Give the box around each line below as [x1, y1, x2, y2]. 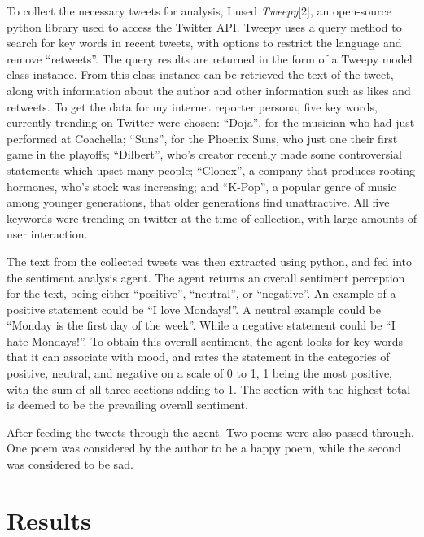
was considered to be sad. [7, 456, 133, 473]
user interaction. [7, 225, 88, 242]
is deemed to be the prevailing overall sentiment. [7, 396, 248, 413]
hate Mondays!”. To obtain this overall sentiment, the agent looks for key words [7, 332, 403, 349]
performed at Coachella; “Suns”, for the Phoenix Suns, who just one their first [7, 129, 398, 146]
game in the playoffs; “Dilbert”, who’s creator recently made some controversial [7, 146, 403, 163]
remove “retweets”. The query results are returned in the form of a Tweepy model [7, 50, 413, 67]
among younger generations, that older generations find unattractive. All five [7, 194, 390, 211]
